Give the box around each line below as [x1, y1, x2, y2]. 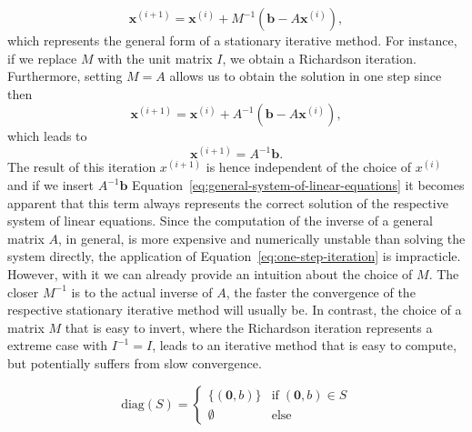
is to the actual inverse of [71, 282, 213, 301]
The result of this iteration [7, 157, 156, 176]
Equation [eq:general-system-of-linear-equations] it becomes [132, 176, 465, 195]
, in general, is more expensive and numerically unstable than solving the [58, 228, 466, 247]
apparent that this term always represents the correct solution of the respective [7, 193, 448, 212]
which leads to [7, 126, 87, 146]
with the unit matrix [97, 48, 213, 67]
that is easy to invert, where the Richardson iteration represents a [65, 317, 433, 337]
